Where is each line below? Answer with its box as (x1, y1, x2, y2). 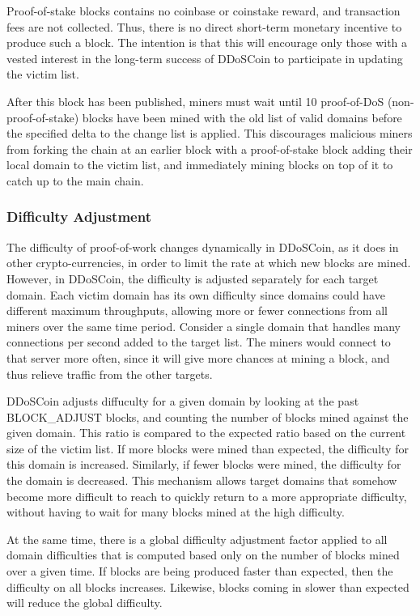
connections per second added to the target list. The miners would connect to (6, 333, 391, 350)
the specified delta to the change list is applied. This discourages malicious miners (6, 125, 413, 142)
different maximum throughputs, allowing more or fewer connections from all (6, 302, 388, 319)
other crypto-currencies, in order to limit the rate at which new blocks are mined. (6, 254, 411, 271)
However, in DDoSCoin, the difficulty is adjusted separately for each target (6, 270, 379, 287)
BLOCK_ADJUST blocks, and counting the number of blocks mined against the (6, 408, 409, 425)
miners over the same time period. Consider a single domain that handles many (6, 317, 401, 334)
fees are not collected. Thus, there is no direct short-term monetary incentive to (6, 18, 402, 35)
